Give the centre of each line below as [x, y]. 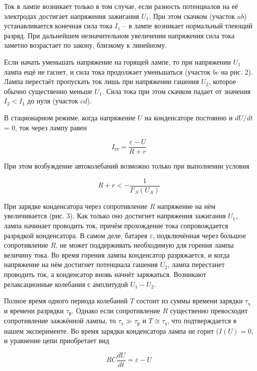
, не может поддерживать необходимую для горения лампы [145, 245]
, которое [222, 81]
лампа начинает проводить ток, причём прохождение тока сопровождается [116, 226]
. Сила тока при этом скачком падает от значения [176, 91]
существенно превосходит [209, 310]
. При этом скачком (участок [192, 16]
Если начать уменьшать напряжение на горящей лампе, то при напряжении [118, 61]
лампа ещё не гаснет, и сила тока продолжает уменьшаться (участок [107, 71]
